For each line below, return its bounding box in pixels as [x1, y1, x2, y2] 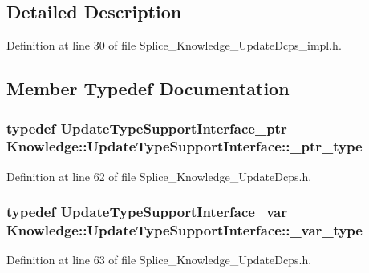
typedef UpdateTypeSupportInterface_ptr [6, 118, 287, 138]
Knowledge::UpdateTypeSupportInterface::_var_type [6, 220, 363, 240]
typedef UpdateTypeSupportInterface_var [6, 202, 287, 222]
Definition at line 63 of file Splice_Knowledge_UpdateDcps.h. [6, 251, 312, 268]
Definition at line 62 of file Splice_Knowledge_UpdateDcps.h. [6, 167, 312, 184]
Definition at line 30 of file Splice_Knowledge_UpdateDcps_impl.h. [6, 37, 342, 54]
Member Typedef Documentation [6, 76, 290, 101]
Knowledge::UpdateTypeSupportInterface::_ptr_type [6, 136, 363, 156]
